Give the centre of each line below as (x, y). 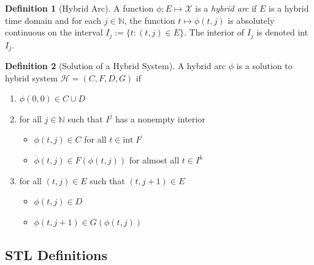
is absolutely (251, 20)
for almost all (154, 160)
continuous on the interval (54, 32)
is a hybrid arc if (226, 8)
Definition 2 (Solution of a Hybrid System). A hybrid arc (115, 66)
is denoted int (282, 32)
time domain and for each (53, 20)
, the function (150, 20)
